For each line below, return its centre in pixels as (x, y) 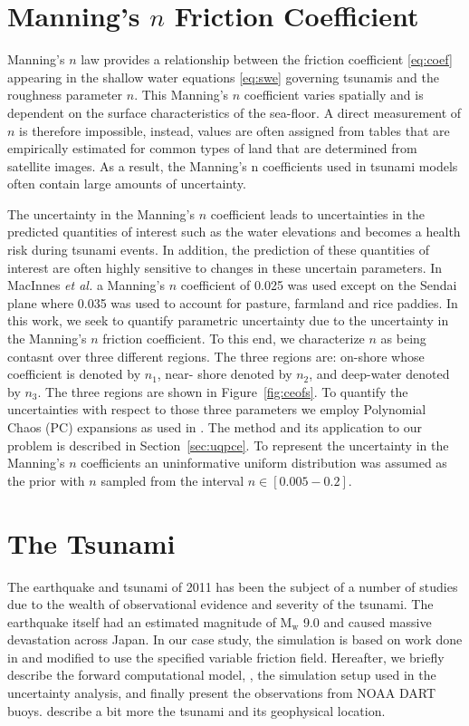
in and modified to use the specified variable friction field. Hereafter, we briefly (226, 657)
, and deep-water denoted (379, 374)
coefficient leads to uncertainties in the (317, 213)
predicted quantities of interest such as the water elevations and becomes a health (234, 232)
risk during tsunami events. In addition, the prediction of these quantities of (219, 250)
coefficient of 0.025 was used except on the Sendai (319, 285)
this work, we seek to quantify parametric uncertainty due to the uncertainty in (228, 320)
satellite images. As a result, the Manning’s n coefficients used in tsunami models (233, 165)
